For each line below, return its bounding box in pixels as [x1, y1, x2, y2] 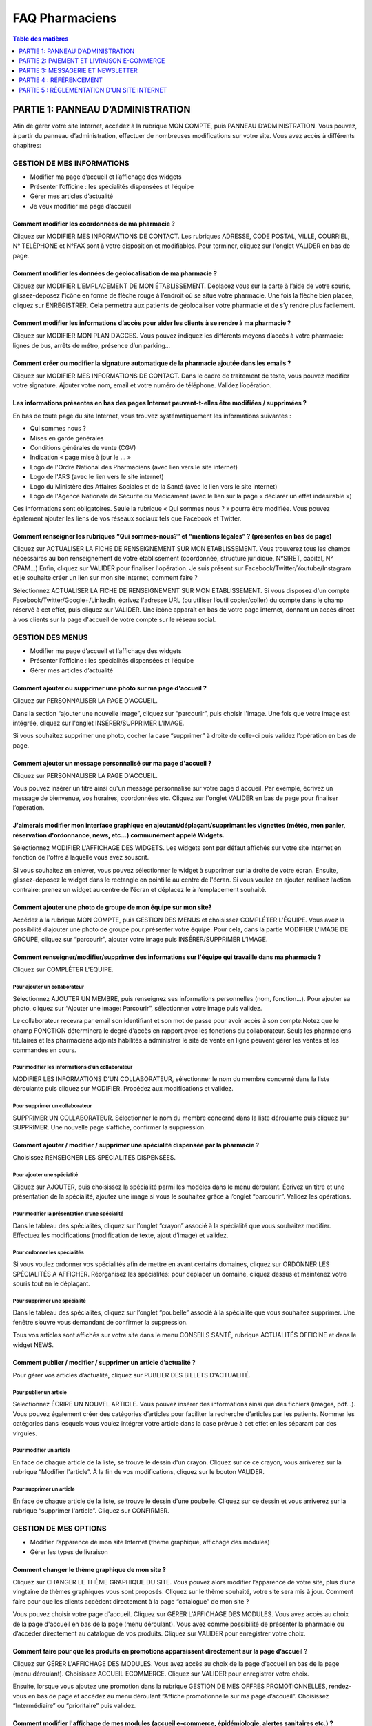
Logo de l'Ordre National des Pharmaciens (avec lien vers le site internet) [30, 463, 238, 471]
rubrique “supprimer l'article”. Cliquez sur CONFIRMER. [12, 1506, 169, 1515]
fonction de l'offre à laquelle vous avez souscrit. [12, 853, 149, 862]
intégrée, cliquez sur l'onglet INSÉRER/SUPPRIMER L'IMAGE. [12, 719, 185, 727]
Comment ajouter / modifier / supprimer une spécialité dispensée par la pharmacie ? [12, 1141, 260, 1150]
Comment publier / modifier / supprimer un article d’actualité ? [12, 1358, 196, 1366]
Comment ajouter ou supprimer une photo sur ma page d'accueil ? [12, 683, 207, 692]
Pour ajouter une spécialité [12, 1172, 79, 1179]
